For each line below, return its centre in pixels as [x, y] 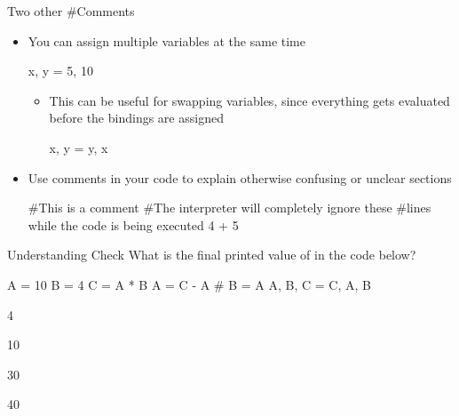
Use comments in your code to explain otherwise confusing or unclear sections [240, 177]
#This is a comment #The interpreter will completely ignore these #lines [229, 208]
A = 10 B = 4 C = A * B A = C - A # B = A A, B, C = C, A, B [189, 284]
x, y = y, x [79, 147]
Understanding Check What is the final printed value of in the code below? [212, 255]
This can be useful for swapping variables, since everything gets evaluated [249, 100]
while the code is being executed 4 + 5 [133, 224]
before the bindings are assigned [136, 118]
